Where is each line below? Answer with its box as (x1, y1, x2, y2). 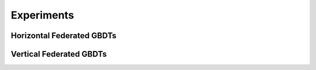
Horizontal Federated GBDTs (11, 31, 117, 40)
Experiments (11, 9, 74, 21)
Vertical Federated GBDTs (11, 49, 107, 59)
